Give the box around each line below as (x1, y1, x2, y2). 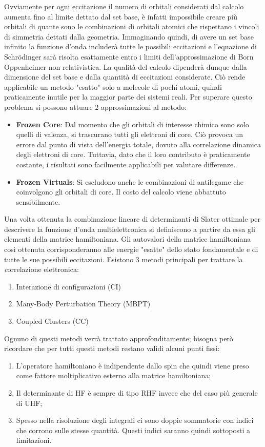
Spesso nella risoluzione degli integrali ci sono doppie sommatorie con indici (16, 415, 254, 425)
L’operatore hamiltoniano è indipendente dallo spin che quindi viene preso (16, 360, 249, 371)
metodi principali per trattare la (141, 254, 243, 264)
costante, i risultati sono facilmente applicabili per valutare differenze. (16, 159, 236, 169)
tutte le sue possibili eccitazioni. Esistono (4, 254, 134, 264)
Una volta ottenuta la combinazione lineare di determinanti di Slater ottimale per (4, 213, 260, 224)
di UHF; (16, 397, 43, 408)
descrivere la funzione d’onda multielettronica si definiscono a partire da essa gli (4, 223, 255, 234)
